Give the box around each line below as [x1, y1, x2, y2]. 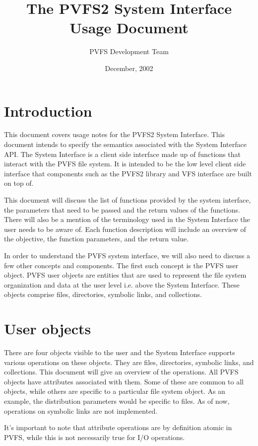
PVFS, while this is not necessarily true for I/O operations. [4, 432, 185, 442]
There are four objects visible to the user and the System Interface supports [4, 347, 235, 358]
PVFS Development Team [89, 46, 169, 57]
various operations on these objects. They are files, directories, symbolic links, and [4, 357, 254, 367]
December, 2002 [105, 63, 153, 73]
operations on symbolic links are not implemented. [4, 405, 158, 416]
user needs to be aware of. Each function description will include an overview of [4, 223, 246, 234]
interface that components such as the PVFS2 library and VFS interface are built [4, 168, 252, 178]
